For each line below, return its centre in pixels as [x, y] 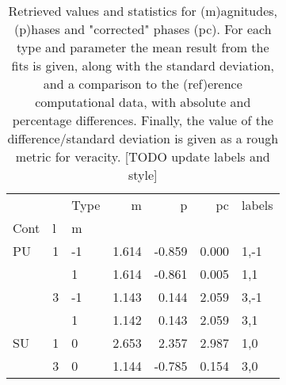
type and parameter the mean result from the [143, 47]
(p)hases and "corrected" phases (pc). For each [143, 29]
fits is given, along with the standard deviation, [143, 65]
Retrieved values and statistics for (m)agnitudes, [143, 11]
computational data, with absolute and [143, 102]
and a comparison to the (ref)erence [143, 84]
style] [143, 175]
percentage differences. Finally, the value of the [143, 120]
